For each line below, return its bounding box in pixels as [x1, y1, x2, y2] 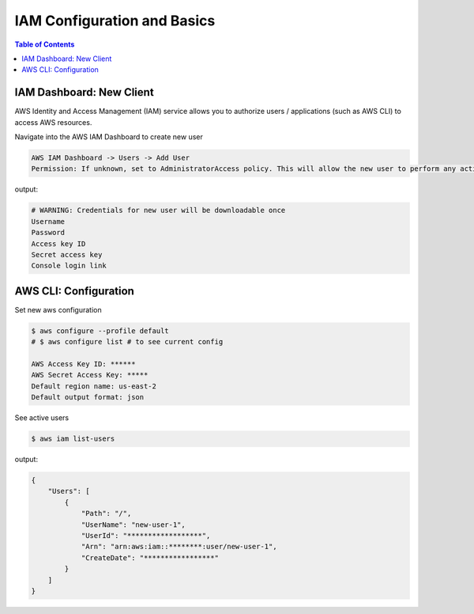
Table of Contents [14, 40, 75, 49]
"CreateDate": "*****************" [81, 553, 219, 562]
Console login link [31, 261, 107, 271]
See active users [14, 413, 70, 423]
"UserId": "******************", [81, 531, 211, 540]
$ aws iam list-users [31, 434, 115, 443]
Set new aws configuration [14, 305, 102, 314]
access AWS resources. [14, 117, 92, 127]
